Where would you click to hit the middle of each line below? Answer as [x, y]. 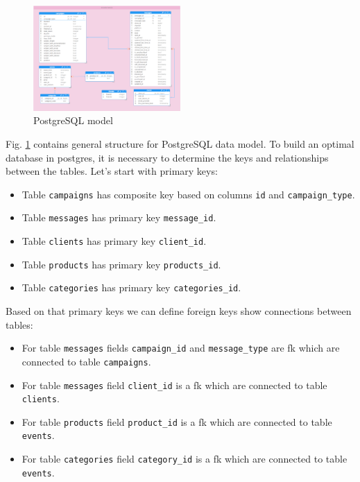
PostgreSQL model [73, 120]
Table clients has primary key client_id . [114, 241]
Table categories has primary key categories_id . [131, 287]
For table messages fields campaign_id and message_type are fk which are [181, 348]
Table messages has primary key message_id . [119, 217]
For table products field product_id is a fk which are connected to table [177, 421]
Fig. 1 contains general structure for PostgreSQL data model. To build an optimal [180, 143]
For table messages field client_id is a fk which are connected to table [174, 385]
